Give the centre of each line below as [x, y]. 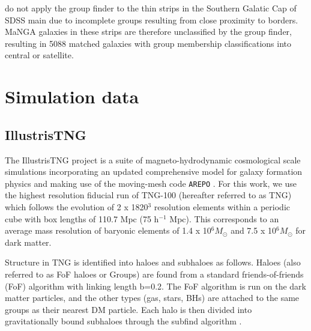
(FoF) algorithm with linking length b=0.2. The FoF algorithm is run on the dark [155, 286]
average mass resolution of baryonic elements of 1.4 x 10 [108, 230]
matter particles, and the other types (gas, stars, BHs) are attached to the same [152, 298]
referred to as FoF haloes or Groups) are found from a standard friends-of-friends [154, 274]
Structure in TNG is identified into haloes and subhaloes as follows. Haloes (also [153, 262]
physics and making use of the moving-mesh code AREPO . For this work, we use [151, 183]
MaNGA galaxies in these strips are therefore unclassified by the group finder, [148, 32]
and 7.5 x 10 [253, 230]
